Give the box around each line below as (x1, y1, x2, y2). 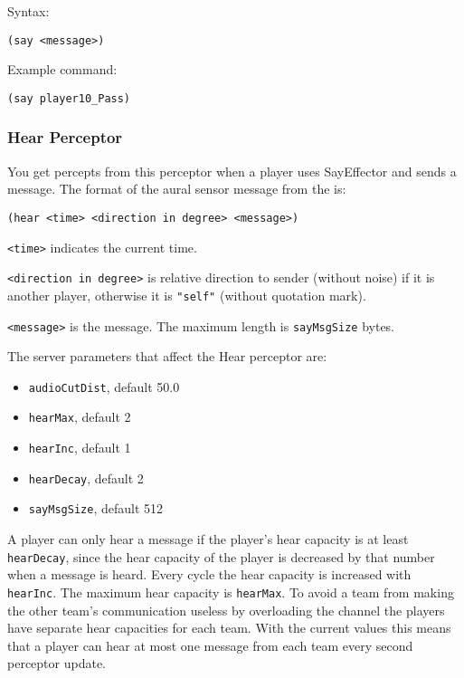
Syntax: (7, 2, 50, 20)
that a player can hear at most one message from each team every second (7, 635, 413, 654)
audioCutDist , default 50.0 (28, 377, 180, 396)
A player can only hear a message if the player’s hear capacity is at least (7, 530, 409, 549)
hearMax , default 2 (28, 407, 131, 426)
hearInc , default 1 (28, 438, 131, 457)
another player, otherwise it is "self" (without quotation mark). (7, 285, 366, 304)
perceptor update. (7, 654, 106, 673)
